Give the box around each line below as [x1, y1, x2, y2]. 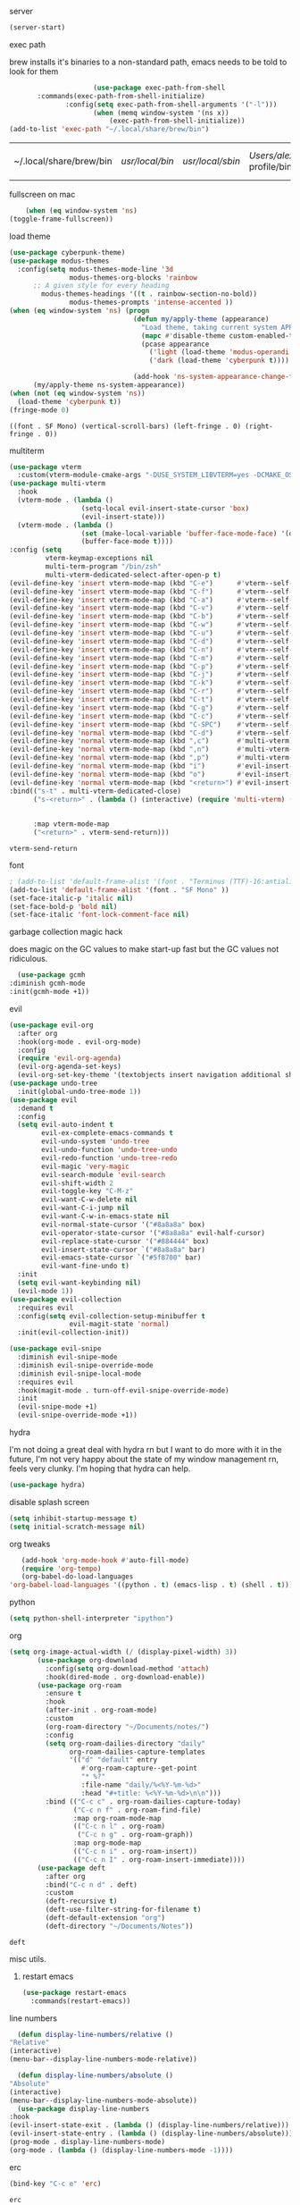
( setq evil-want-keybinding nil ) [17, 1278, 142, 1287]
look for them [9, 65, 59, 77]
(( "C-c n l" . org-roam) [72, 1822, 166, 1831]
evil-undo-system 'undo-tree [41, 1137, 150, 1146]
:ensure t [45, 1689, 82, 1698]
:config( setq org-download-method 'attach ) [45, 1664, 210, 1673]
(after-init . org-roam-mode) [45, 1705, 158, 1715]
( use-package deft [37, 1864, 105, 1873]
